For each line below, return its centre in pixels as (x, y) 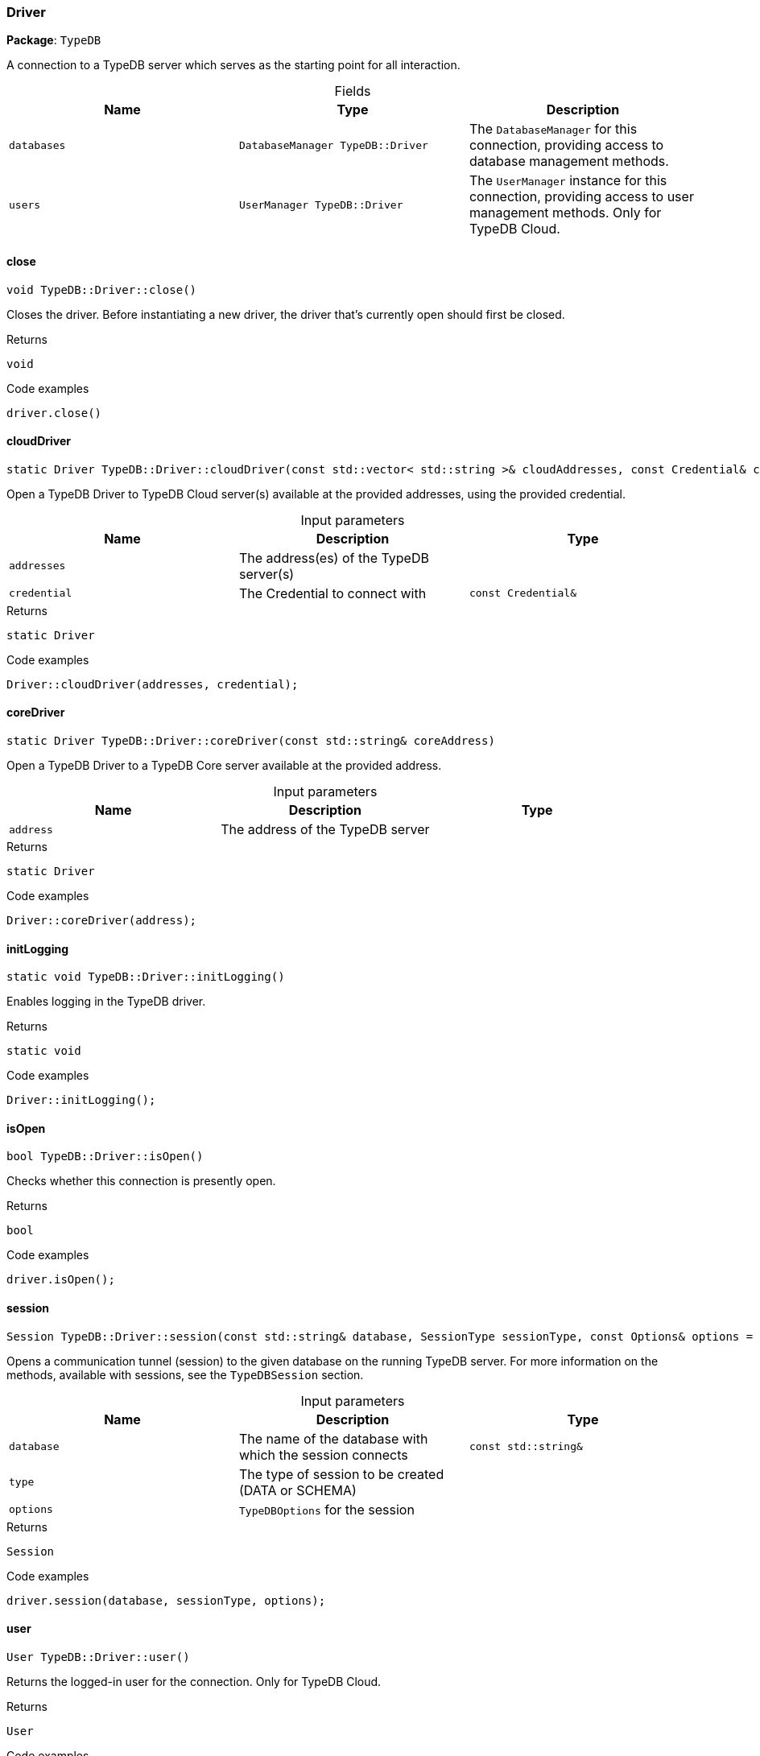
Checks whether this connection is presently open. (141, 1181)
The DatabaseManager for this (553, 129)
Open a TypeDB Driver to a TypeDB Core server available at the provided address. (224, 766)
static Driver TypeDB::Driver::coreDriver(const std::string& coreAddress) (251, 741)
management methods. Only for (565, 213)
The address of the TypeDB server (325, 830)
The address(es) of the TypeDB (334, 558)
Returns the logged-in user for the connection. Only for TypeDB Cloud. (194, 1681)
